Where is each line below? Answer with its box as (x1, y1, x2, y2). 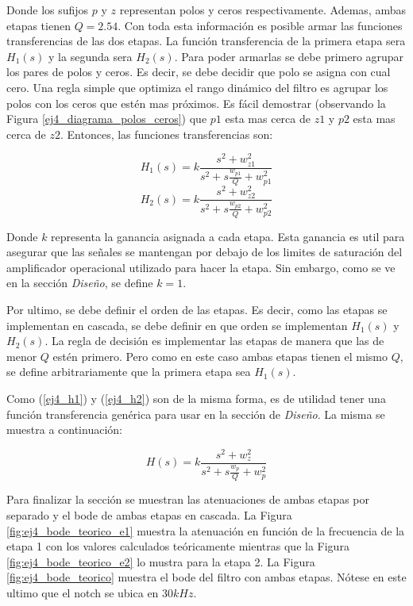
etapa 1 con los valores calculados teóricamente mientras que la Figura (6, 538, 349, 554)
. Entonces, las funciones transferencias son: (60, 125, 273, 142)
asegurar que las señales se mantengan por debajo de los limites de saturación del (6, 244, 403, 260)
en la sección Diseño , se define (6, 274, 153, 291)
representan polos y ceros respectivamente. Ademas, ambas (119, 2, 406, 17)
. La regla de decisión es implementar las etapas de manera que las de (44, 332, 384, 349)
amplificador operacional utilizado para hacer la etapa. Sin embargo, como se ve (6, 259, 396, 275)
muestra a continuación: (6, 421, 122, 438)
